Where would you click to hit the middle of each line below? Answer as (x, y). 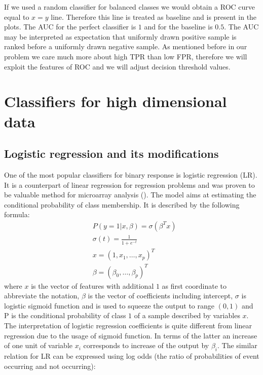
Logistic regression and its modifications (111, 154)
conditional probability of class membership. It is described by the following (122, 204)
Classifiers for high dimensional (116, 101)
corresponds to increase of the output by (146, 345)
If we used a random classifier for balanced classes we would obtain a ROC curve (130, 7)
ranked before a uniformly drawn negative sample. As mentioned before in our (126, 46)
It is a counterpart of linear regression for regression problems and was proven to (129, 184)
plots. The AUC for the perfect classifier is (70, 27)
